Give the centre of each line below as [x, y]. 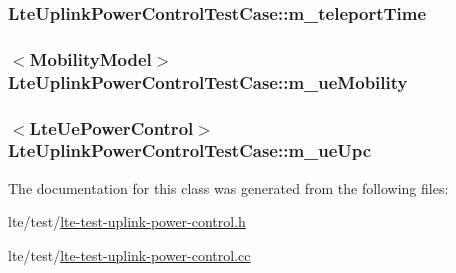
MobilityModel [90, 58]
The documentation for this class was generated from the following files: [228, 187]
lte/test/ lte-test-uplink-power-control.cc [129, 254]
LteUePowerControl [111, 127]
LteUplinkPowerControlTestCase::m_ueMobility [208, 81]
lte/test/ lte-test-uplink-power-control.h [127, 221]
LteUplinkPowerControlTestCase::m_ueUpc [190, 150]
